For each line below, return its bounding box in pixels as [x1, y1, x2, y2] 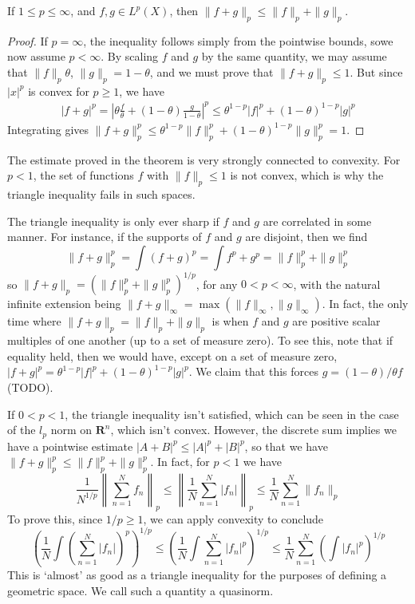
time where [7, 313, 61, 330]
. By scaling [101, 48, 159, 65]
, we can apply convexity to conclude [143, 510, 324, 527]
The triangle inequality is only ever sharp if [7, 212, 219, 229]
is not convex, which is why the [230, 167, 384, 184]
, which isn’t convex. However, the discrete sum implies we [110, 421, 397, 438]
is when [211, 313, 249, 330]
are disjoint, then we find [245, 228, 368, 245]
